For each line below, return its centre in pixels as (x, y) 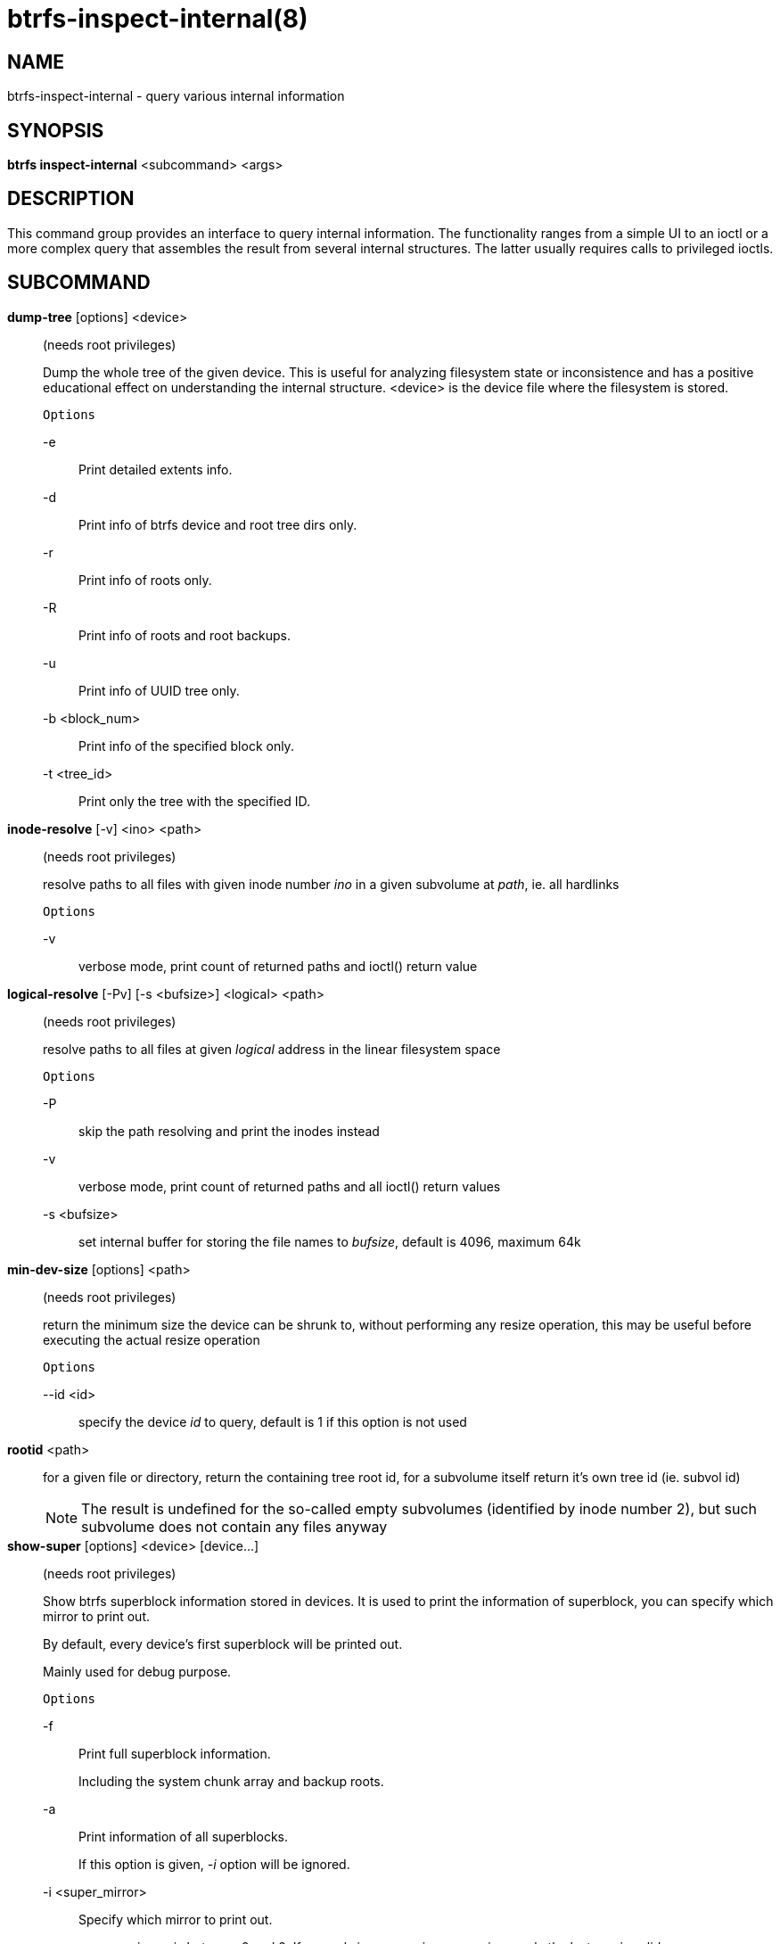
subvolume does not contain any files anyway (234, 1526)
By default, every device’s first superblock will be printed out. (223, 1643)
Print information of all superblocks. (183, 1836)
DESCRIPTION (71, 199)
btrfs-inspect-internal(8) (158, 19)
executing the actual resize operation (152, 1339)
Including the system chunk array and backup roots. (231, 1781)
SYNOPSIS (56, 130)
